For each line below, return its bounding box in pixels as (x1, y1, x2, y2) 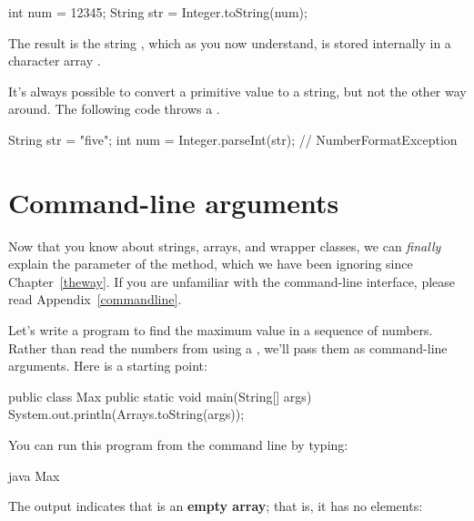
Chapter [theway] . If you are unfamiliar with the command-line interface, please (8, 271, 456, 291)
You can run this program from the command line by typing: (8, 435, 348, 455)
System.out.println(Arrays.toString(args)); (8, 404, 245, 424)
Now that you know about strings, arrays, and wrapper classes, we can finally (8, 236, 441, 255)
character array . (8, 51, 101, 70)
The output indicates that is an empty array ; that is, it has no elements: (8, 496, 423, 516)
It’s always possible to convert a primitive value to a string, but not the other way (8, 81, 467, 100)
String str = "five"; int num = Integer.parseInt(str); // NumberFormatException (8, 129, 458, 148)
